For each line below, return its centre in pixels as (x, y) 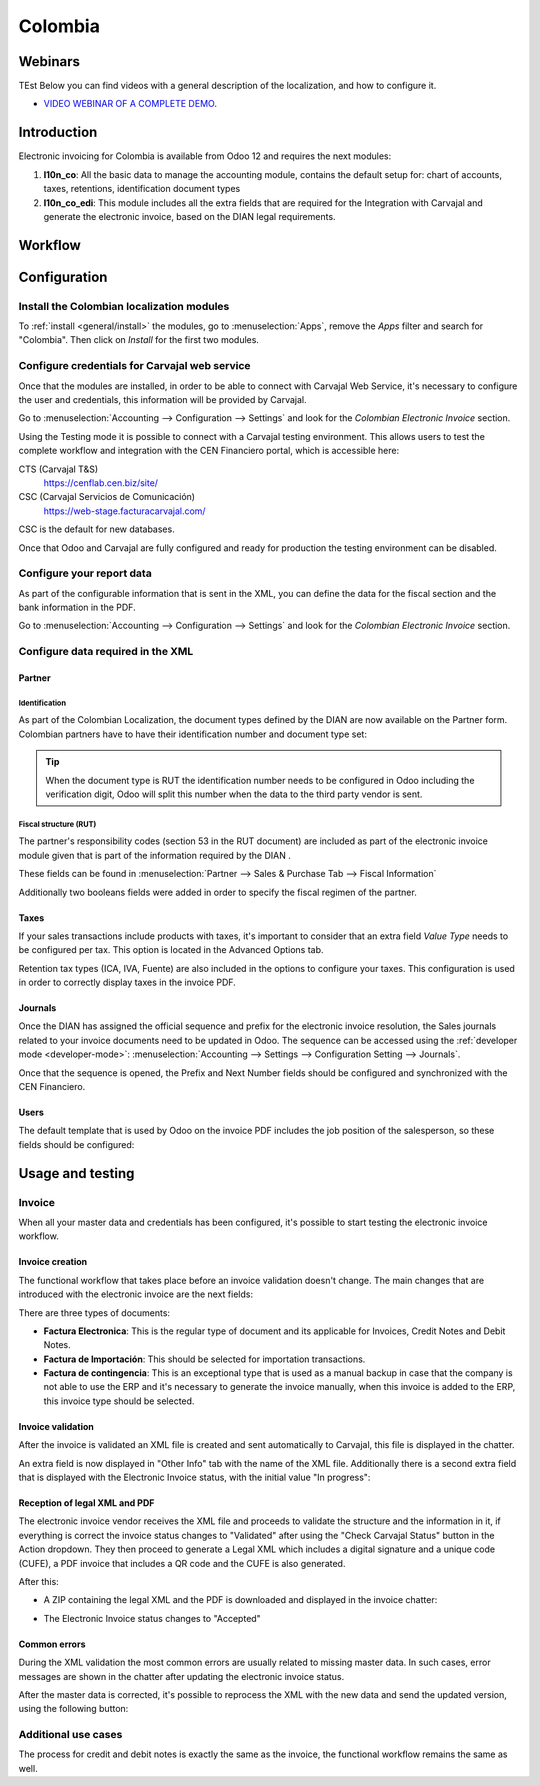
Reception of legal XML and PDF (86, 1503)
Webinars (49, 61)
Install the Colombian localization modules (124, 306)
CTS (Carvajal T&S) (58, 469)
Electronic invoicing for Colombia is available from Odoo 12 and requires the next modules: (205, 156)
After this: (38, 1581)
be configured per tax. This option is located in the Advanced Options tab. (171, 950)
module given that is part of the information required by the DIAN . (155, 855)
